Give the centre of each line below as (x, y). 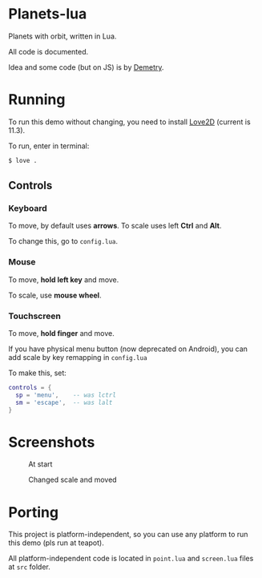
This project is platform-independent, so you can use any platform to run (128, 535)
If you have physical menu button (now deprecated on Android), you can (128, 349)
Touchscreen (35, 316)
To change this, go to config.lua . (63, 241)
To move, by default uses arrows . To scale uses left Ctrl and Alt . (115, 226)
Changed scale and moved (73, 480)
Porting (33, 512)
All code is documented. (48, 51)
